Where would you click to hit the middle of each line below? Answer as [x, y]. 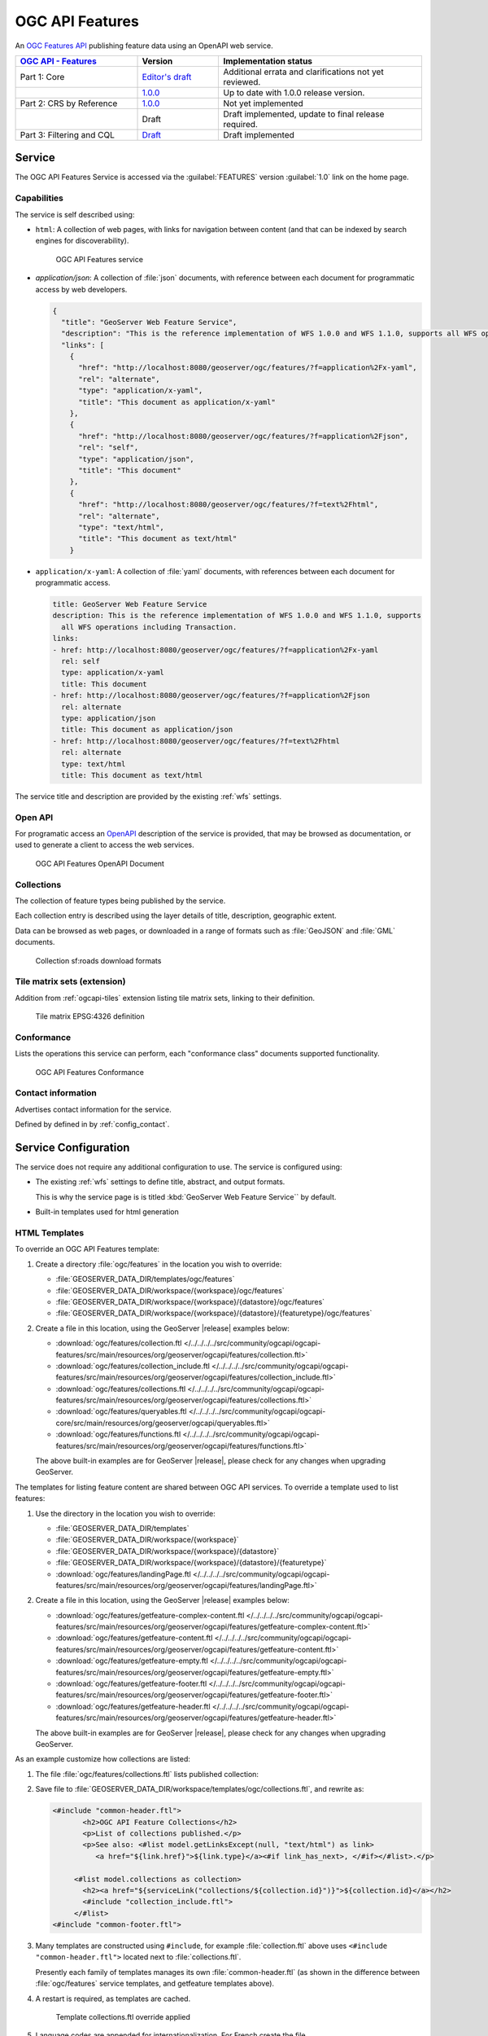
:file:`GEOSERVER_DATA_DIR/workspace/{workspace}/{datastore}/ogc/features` [190, 1301]
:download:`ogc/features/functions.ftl [118, 1434]
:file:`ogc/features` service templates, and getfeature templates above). [155, 1984]
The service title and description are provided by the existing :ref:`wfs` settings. [148, 796]
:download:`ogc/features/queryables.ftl [121, 1411]
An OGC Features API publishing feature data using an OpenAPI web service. [144, 46]
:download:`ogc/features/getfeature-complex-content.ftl [150, 1615]
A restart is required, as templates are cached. [113, 1999]
